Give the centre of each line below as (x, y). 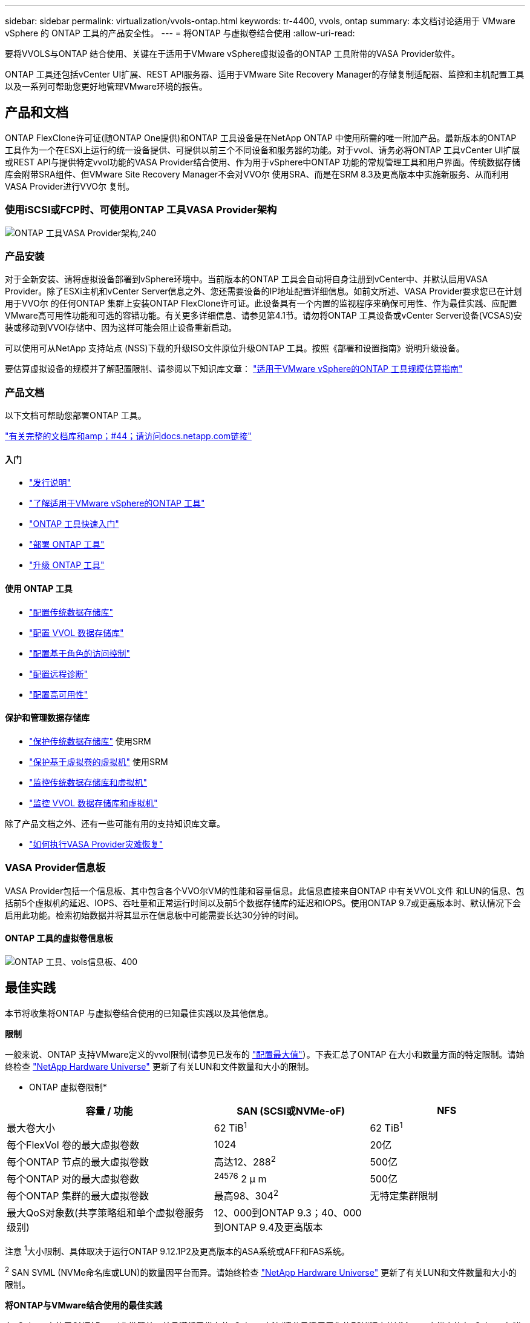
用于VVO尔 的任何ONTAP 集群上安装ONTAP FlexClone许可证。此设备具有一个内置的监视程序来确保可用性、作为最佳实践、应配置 (261, 303)
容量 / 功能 (109, 1111)
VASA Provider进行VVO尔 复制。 (70, 186)
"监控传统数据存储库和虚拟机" (88, 782)
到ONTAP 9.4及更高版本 (268, 1228)
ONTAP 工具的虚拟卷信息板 (59, 938)
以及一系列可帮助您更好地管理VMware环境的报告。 (106, 86)
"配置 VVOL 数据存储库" (77, 632)
